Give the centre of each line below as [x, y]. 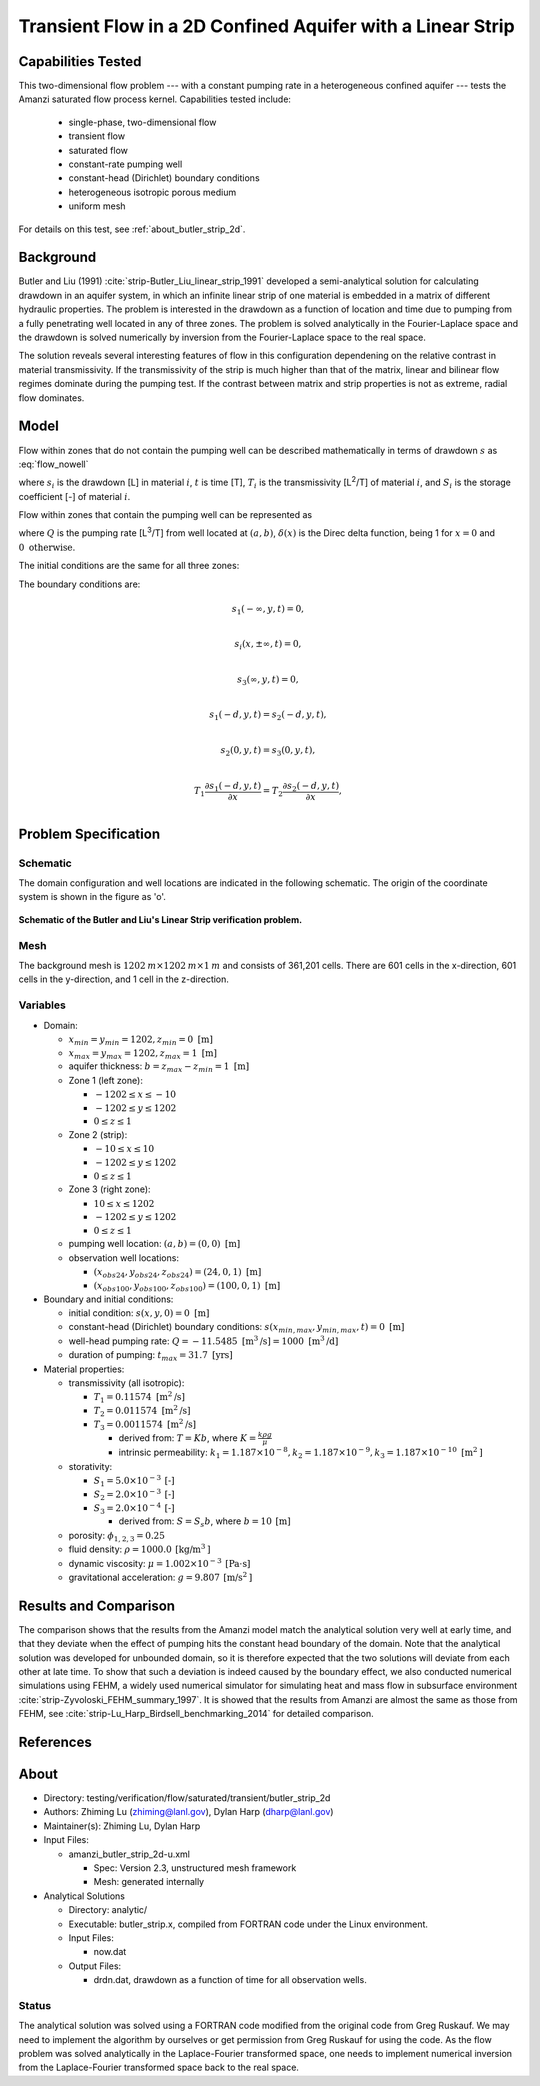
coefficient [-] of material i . [74, 496]
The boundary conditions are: [79, 584]
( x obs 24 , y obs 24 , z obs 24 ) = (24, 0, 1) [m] [177, 1273]
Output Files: [95, 1966]
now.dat [110, 1952]
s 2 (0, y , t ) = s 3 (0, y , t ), [268, 751]
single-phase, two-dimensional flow [142, 122]
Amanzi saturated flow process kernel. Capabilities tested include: [155, 99]
